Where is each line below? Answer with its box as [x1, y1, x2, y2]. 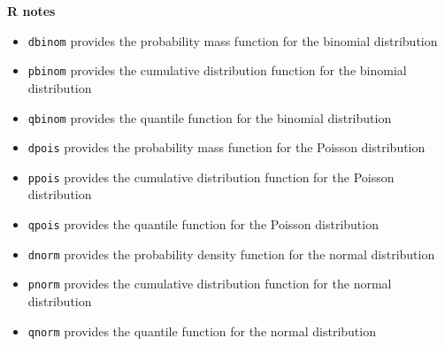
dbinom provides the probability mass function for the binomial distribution [27, 31, 438, 50]
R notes [7, 2, 56, 19]
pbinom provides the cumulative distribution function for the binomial [27, 61, 407, 80]
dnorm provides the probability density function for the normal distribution [27, 244, 435, 263]
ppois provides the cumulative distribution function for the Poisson [27, 167, 395, 186]
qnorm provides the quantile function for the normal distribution [27, 321, 376, 340]
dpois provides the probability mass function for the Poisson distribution [27, 138, 426, 157]
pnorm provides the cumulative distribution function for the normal [27, 274, 392, 293]
